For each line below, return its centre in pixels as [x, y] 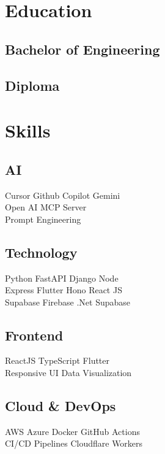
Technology [41, 252]
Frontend [34, 335]
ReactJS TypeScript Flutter [57, 360]
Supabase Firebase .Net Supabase [68, 302]
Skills [28, 130]
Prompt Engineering [43, 219]
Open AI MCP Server [46, 207]
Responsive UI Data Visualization [68, 373]
